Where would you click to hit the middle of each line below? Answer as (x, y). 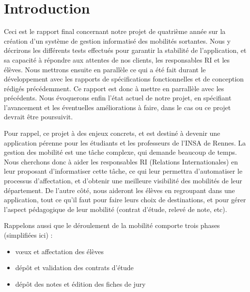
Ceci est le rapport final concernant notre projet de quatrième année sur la (115, 31)
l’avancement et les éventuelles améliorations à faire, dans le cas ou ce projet (117, 107)
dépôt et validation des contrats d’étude (74, 268)
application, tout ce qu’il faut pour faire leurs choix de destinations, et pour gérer (125, 200)
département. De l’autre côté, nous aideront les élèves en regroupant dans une (119, 190)
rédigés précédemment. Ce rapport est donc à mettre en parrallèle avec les (114, 88)
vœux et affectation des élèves (59, 251)
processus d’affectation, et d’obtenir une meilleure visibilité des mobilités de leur (123, 181)
